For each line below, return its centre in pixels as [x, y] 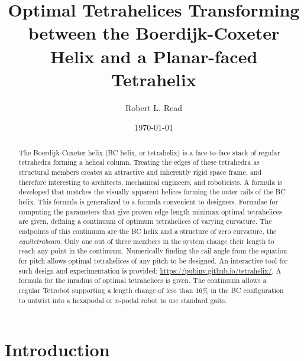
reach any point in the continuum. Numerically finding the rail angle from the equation [153, 251]
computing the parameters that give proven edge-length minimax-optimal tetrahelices [150, 211]
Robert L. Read [154, 107]
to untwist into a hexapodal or [66, 300]
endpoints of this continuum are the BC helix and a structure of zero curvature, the [148, 231]
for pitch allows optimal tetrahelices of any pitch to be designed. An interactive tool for [153, 260]
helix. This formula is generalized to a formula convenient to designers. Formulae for [148, 201]
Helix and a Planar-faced [154, 56]
